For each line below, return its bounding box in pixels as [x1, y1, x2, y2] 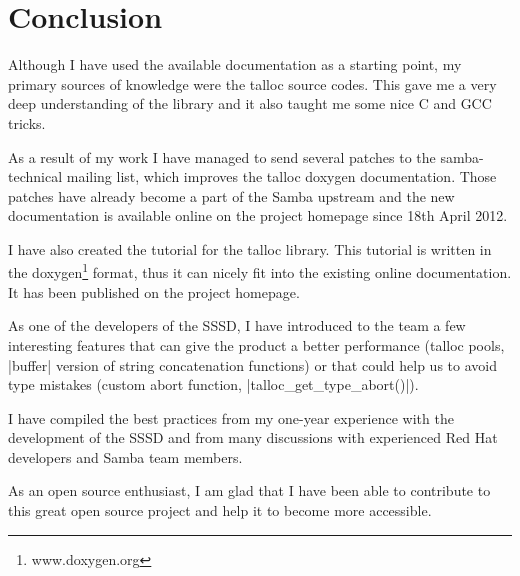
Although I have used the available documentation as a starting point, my [8, 54, 462, 75]
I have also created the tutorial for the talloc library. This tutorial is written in [8, 238, 492, 259]
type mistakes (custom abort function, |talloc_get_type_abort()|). [8, 374, 419, 395]
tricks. [8, 112, 46, 133]
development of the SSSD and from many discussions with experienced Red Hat [8, 427, 498, 448]
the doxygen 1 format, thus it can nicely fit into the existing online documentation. [8, 259, 512, 283]
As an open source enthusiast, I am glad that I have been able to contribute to [8, 480, 491, 501]
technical [8, 166, 63, 187]
